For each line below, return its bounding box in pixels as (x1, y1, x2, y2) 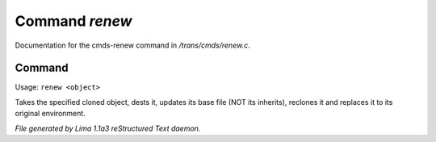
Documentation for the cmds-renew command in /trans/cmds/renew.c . (15, 40, 250, 50)
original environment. (15, 109, 86, 119)
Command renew (15, 12, 132, 30)
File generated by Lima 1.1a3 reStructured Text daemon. (15, 123, 201, 133)
